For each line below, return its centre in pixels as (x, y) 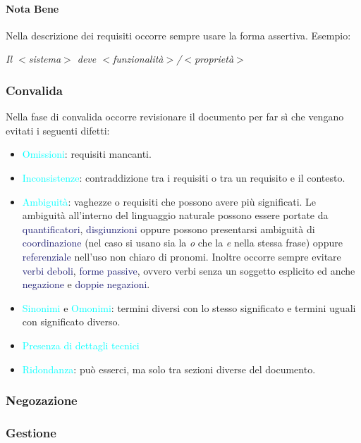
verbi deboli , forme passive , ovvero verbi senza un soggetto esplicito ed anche (189, 270)
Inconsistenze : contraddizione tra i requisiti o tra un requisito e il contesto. (184, 177)
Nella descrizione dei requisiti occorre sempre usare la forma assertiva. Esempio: (178, 35)
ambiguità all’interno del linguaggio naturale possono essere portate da (175, 215)
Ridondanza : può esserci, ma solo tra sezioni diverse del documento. (169, 369)
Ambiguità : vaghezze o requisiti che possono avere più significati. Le (169, 201)
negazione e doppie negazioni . (86, 284)
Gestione (31, 432)
